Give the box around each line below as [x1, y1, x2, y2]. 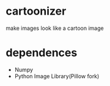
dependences [5, 46, 78, 60]
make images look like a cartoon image [5, 24, 105, 32]
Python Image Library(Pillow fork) [14, 72, 100, 80]
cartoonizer [5, 4, 67, 18]
